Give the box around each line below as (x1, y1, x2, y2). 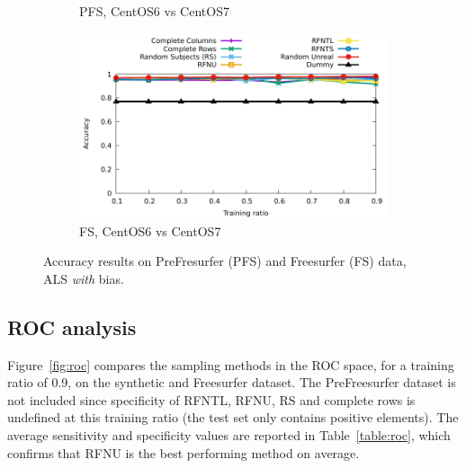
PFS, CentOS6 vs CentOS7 (79, 2, 229, 20)
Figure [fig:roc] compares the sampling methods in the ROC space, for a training (7, 355, 454, 374)
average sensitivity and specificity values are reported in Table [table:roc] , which (7, 425, 451, 444)
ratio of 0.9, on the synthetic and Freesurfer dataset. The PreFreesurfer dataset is (7, 373, 456, 392)
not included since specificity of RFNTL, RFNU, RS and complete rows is (7, 390, 416, 409)
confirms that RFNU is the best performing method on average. (7, 443, 360, 462)
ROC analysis (7, 313, 137, 340)
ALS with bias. (43, 269, 124, 287)
